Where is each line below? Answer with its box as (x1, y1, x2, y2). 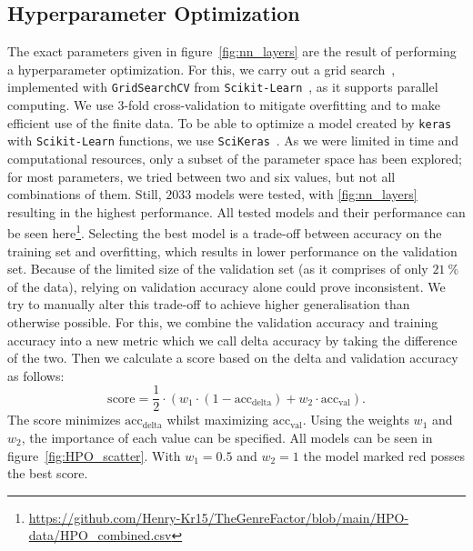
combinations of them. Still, (7, 185, 162, 204)
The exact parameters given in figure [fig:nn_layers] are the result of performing (7, 42, 457, 61)
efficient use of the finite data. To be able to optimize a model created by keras (7, 113, 452, 132)
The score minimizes (7, 410, 121, 429)
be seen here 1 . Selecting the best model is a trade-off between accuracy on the (7, 221, 442, 242)
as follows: (7, 366, 65, 385)
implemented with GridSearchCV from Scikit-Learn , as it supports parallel (7, 77, 438, 96)
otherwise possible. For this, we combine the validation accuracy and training (7, 312, 438, 331)
